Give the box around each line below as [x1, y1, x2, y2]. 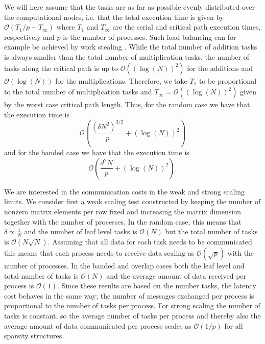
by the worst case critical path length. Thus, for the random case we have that [4, 99, 250, 110]
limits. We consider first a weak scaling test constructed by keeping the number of [4, 196, 261, 207]
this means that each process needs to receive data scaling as [4, 248, 195, 258]
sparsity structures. [4, 330, 64, 341]
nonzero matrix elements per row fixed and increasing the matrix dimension [4, 206, 242, 217]
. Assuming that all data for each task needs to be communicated [47, 236, 252, 247]
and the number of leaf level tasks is [24, 226, 137, 237]
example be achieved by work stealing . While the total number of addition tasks [4, 41, 257, 52]
